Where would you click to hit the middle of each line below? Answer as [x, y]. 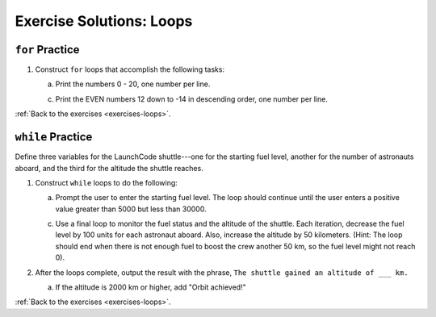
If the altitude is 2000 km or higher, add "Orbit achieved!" [151, 287]
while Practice [54, 137]
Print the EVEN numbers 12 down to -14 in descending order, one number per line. [192, 99]
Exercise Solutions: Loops [104, 21]
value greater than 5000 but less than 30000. [131, 209]
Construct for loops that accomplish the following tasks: [130, 69]
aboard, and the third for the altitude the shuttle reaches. [109, 168]
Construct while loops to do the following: [106, 182]
